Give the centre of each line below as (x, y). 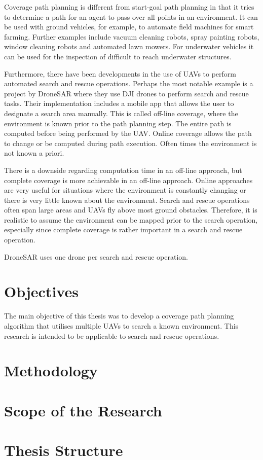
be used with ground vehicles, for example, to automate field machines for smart (129, 27)
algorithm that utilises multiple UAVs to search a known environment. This (121, 325)
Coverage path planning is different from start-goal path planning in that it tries (129, 7)
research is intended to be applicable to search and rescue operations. (112, 335)
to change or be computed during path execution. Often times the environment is (130, 143)
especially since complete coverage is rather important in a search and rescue (123, 229)
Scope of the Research (83, 410)
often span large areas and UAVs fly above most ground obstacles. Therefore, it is (131, 210)
